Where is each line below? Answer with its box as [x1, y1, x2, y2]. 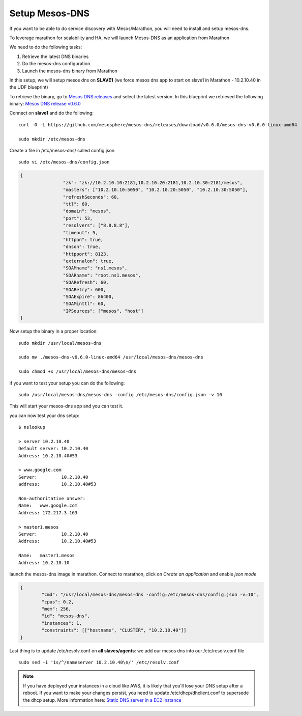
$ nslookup [18, 424, 46, 430]
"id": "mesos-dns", [41, 613, 90, 619]
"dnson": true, [63, 244, 101, 250]
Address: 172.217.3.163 [18, 510, 78, 515]
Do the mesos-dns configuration [22, 61, 90, 67]
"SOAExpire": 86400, [63, 294, 114, 300]
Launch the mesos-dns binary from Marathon [22, 68, 118, 74]
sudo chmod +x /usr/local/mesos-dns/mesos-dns [18, 369, 137, 374]
